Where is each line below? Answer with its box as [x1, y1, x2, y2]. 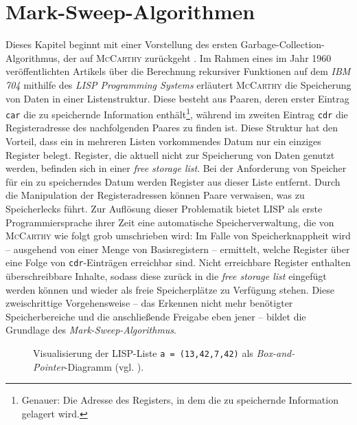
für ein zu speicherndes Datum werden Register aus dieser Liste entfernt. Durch [5, 174, 341, 188]
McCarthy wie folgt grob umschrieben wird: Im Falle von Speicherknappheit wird [5, 228, 351, 243]
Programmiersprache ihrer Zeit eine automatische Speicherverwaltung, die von [5, 215, 334, 229]
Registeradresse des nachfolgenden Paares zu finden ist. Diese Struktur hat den [5, 120, 338, 135]
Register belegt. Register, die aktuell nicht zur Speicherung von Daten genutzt [5, 147, 335, 162]
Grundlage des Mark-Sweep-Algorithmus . [5, 323, 177, 337]
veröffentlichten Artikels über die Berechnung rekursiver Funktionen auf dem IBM [5, 64, 351, 78]
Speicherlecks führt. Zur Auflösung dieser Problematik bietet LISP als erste [5, 201, 323, 215]
